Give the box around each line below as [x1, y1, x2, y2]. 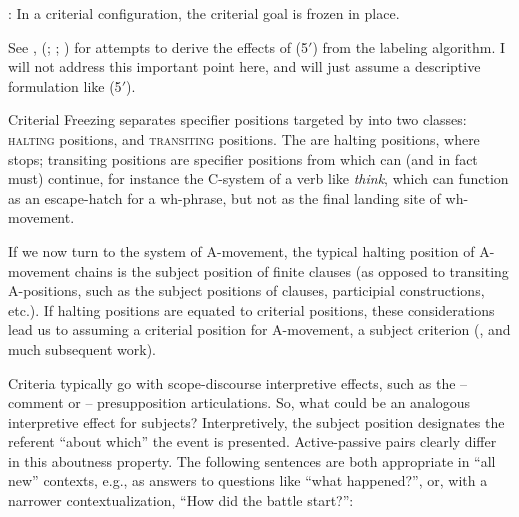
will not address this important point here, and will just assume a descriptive [8, 56, 481, 77]
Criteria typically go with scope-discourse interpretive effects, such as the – [8, 372, 468, 393]
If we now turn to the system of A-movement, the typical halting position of [8, 240, 475, 261]
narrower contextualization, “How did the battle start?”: [8, 490, 354, 511]
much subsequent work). [8, 338, 156, 359]
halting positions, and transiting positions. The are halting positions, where [8, 128, 480, 149]
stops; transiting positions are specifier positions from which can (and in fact [8, 148, 478, 169]
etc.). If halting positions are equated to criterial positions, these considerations [8, 299, 495, 320]
